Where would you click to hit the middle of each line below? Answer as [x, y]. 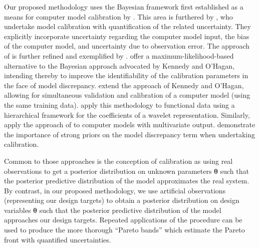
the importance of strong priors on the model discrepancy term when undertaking [130, 134]
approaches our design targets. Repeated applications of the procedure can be [123, 220]
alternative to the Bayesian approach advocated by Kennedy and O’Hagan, [119, 65]
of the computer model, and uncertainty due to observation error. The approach [127, 46]
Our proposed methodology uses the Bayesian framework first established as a [124, 7]
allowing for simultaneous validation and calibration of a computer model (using [127, 95]
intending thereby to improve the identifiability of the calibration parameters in [126, 75]
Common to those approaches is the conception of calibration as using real [118, 161]
